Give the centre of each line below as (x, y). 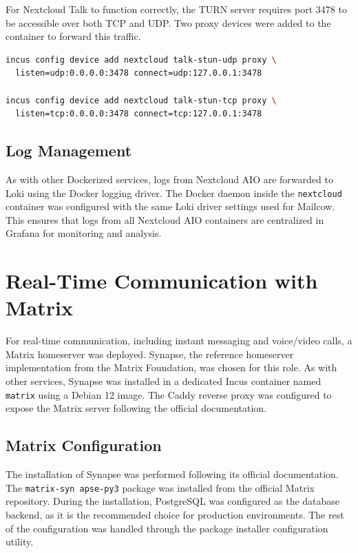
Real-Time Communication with (162, 281)
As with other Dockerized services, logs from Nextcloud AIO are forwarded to (169, 179)
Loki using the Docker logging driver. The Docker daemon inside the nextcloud (174, 192)
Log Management (69, 150)
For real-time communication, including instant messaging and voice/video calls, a (179, 341)
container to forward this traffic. (73, 36)
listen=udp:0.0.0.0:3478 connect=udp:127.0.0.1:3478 (139, 73)
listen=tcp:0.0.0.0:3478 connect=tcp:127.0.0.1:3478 (139, 114)
